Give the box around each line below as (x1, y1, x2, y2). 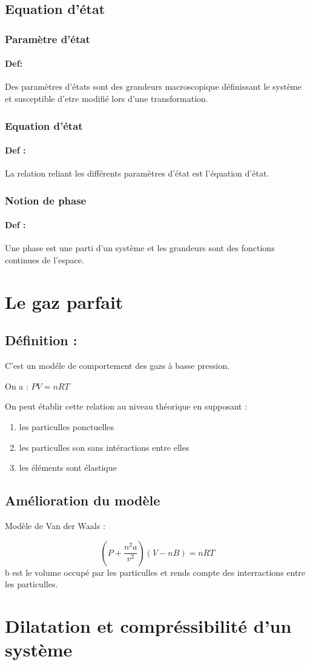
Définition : (5, 331, 77, 349)
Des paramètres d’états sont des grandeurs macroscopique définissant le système (5, 80, 302, 93)
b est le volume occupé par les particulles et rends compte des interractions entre (5, 565, 306, 578)
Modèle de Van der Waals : (5, 519, 105, 532)
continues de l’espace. (5, 254, 84, 266)
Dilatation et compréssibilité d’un (5, 613, 292, 638)
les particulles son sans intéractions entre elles (19, 441, 190, 453)
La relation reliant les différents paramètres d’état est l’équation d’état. (5, 167, 269, 180)
